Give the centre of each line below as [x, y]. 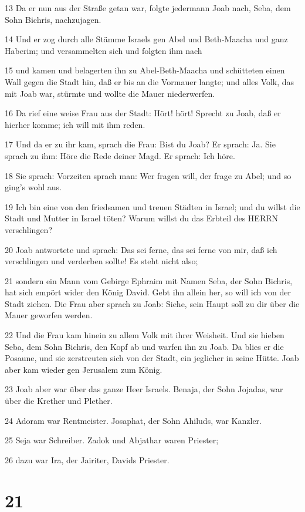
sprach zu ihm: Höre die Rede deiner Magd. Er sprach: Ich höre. [120, 155]
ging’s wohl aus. [33, 187]
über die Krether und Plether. [59, 401]
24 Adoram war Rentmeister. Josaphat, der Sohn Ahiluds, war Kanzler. [133, 420]
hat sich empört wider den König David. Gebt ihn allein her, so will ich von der [148, 292]
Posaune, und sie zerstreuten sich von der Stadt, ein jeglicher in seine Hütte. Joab [152, 358]
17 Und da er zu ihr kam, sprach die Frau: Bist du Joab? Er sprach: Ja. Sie [140, 144]
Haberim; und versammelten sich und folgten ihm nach [104, 50]
